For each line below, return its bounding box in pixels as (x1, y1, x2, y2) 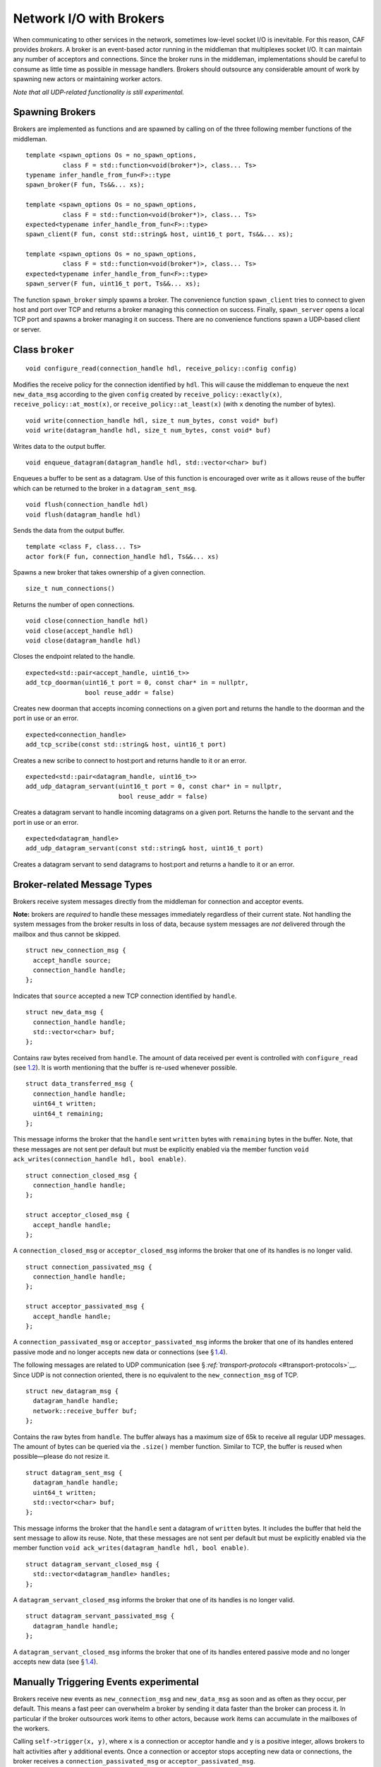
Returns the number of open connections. (13, 600, 135, 609)
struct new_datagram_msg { (25, 1387, 119, 1395)
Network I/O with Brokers (13, 11, 165, 26)
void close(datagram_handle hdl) (25, 637, 141, 645)
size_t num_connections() (25, 585, 116, 593)
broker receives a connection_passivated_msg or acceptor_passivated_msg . (13, 1757, 255, 1766)
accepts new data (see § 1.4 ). (13, 1657, 98, 1666)
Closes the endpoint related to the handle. (13, 652, 135, 661)
